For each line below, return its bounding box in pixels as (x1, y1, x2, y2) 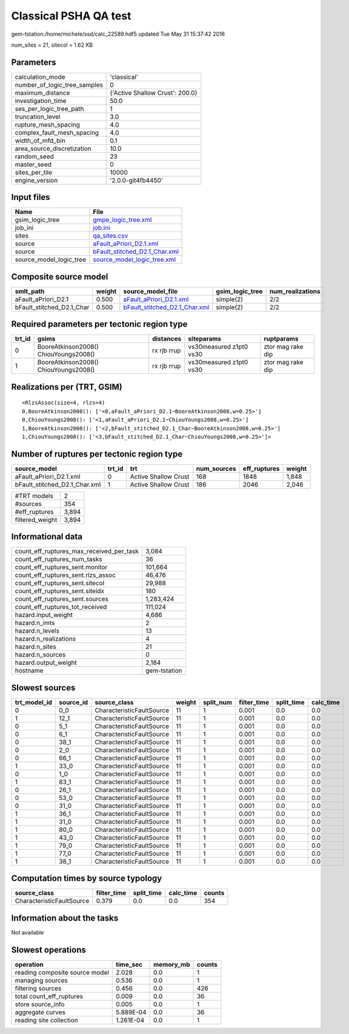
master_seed (15, 160, 52, 168)
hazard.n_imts (15, 619, 55, 627)
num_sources (196, 464, 236, 473)
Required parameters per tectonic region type (11, 319, 188, 330)
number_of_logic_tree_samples (15, 81, 103, 89)
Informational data (11, 532, 83, 542)
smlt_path (15, 287, 45, 295)
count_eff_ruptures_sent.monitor (15, 563, 108, 572)
